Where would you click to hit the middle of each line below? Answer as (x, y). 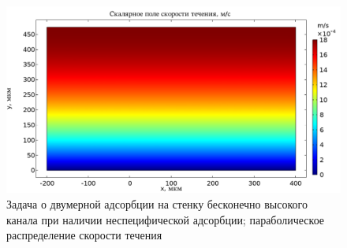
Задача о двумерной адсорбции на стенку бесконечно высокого (157, 204)
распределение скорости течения (84, 235)
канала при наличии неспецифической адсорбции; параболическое (166, 219)
